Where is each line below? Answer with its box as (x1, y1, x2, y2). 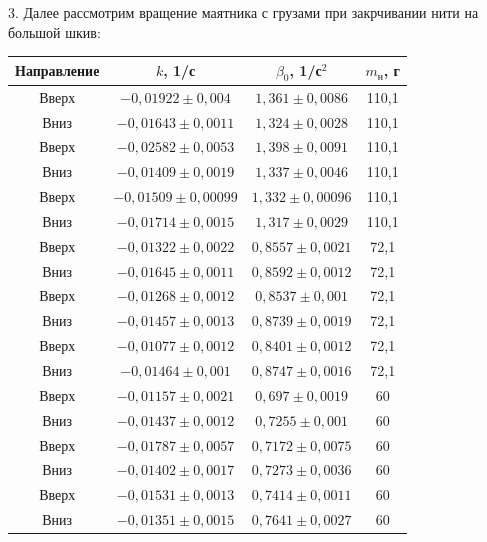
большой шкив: (8, 21, 101, 42)
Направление (15, 60, 100, 81)
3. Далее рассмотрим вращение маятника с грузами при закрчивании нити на (8, 2, 479, 22)
